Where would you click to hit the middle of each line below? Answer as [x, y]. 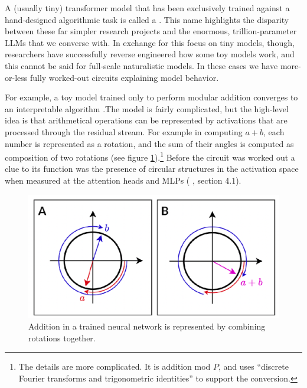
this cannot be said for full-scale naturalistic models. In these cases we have [141, 65]
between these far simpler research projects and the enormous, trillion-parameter [151, 31]
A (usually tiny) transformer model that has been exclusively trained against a [147, 8]
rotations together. [62, 338]
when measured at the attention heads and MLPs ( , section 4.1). [123, 180]
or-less [16, 77]
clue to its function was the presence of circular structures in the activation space [152, 169]
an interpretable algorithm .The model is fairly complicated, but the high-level [147, 108]
